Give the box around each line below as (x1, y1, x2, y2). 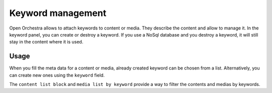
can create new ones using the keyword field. (9, 72, 105, 78)
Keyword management (9, 7, 107, 18)
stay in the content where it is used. (9, 39, 84, 45)
